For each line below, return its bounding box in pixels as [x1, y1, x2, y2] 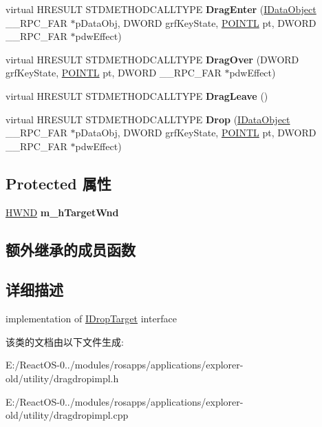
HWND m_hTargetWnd [6, 205, 119, 219]
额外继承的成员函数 [6, 238, 136, 260]
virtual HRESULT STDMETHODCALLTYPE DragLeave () [6, 88, 268, 103]
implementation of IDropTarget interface [6, 311, 177, 326]
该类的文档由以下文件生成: [6, 334, 124, 348]
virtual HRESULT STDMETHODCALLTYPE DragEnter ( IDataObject [6, 2, 316, 16]
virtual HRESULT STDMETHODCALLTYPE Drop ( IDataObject [6, 112, 290, 126]
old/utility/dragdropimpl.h [6, 371, 119, 385]
